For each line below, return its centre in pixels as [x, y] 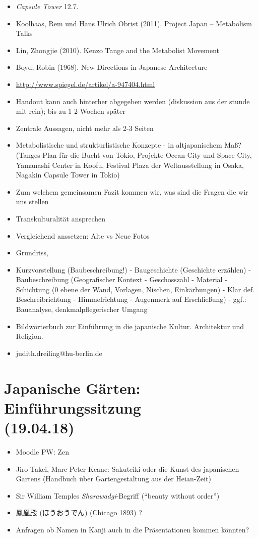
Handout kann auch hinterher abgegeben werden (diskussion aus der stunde [133, 101]
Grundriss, [32, 253]
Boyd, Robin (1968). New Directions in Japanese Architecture [112, 67]
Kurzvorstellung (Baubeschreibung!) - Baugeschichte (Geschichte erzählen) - [133, 269]
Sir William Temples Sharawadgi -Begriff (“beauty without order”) [118, 495]
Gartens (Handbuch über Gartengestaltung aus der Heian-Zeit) [113, 479]
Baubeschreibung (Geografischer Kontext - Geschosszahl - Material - [121, 279]
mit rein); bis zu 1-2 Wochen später [71, 111]
